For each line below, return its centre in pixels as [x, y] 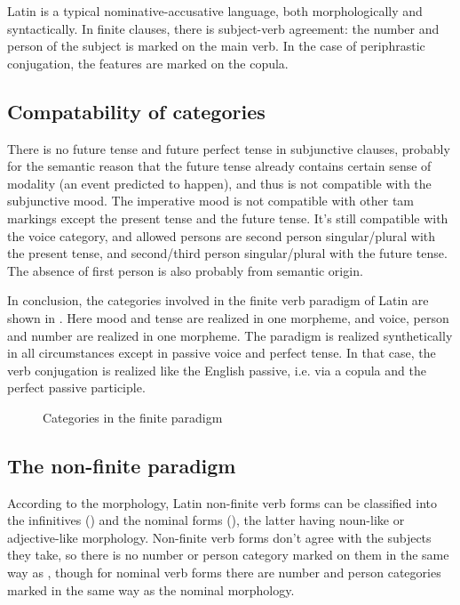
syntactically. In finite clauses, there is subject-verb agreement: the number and [223, 28]
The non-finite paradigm [122, 465]
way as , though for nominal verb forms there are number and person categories [224, 573]
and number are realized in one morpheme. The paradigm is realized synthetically [230, 335]
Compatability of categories [136, 111]
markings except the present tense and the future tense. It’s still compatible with [228, 218]
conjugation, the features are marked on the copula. [148, 63]
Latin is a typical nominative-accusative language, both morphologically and [215, 11]
